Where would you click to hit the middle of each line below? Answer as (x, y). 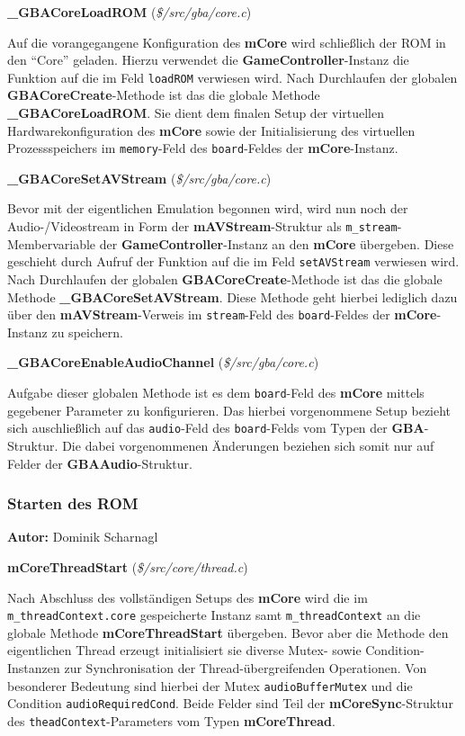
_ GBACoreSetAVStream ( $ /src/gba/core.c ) (139, 178)
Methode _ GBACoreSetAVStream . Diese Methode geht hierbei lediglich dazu (232, 296)
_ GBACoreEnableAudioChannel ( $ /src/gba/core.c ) (163, 362)
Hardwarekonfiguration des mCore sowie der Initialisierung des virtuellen (211, 130)
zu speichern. (87, 332)
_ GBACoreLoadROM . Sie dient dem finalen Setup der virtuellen (196, 113)
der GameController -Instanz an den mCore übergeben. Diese (277, 243)
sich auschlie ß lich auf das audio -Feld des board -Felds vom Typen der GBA (216, 428)
